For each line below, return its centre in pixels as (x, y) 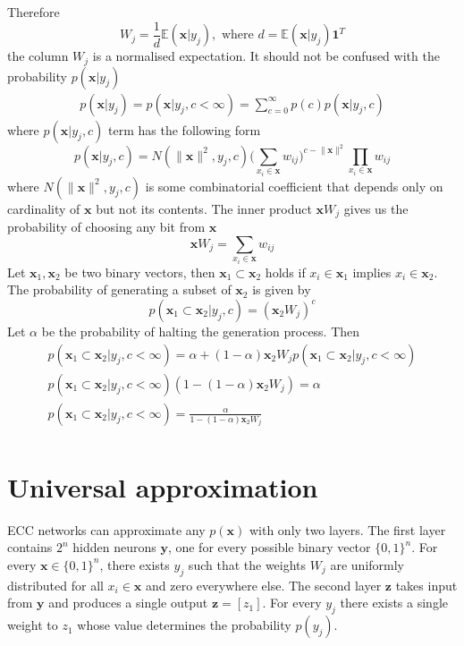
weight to (33, 625)
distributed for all (55, 585)
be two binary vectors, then (140, 272)
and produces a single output (128, 603)
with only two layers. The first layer (347, 529)
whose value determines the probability (184, 625)
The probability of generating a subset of (119, 289)
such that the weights (247, 564)
